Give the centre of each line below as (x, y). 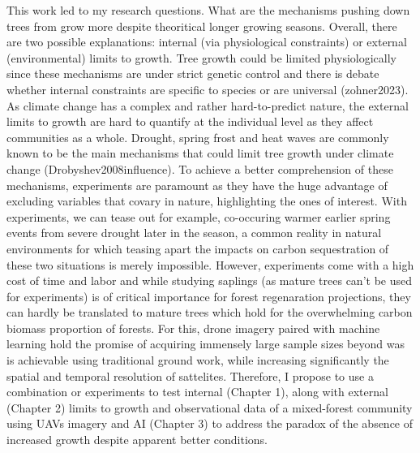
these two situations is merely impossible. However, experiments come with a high (210, 264)
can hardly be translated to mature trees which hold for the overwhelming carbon (210, 312)
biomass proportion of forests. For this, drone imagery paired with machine (193, 328)
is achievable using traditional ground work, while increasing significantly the (198, 360)
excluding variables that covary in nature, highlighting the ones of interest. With (207, 201)
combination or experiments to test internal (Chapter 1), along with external (197, 392)
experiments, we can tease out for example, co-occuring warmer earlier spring (199, 216)
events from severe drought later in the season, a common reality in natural (194, 233)
